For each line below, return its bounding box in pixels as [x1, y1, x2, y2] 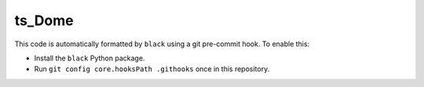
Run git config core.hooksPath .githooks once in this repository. [34, 64, 270, 74]
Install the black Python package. [34, 53, 145, 63]
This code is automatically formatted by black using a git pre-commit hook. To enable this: [14, 39, 310, 49]
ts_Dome [14, 12, 74, 29]
